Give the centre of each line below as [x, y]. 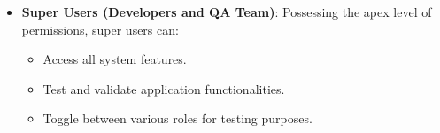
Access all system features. [115, 59]
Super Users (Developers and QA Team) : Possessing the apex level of [227, 12]
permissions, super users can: [100, 29]
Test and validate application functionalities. [164, 88]
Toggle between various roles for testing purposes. [178, 118]
